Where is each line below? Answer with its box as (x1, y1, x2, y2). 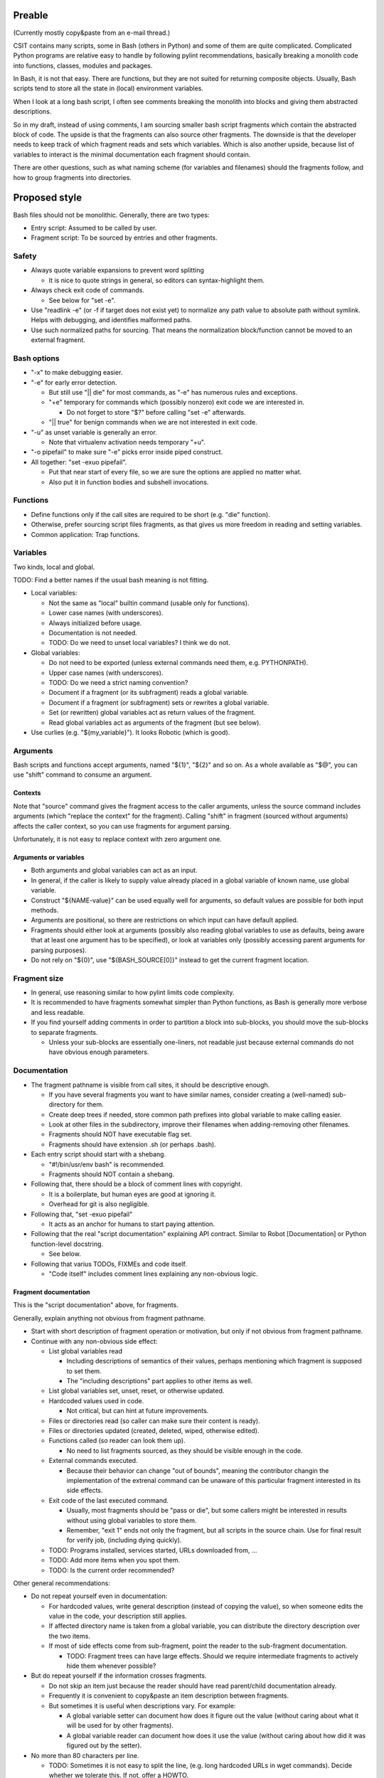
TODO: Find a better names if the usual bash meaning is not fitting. (13, 576, 209, 585)
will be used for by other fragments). (66, 1721, 174, 1730)
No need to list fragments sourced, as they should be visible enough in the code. (66, 1446, 304, 1454)
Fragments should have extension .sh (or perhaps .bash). (48, 1140, 216, 1149)
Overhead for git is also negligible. (48, 1200, 149, 1208)
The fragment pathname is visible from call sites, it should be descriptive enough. (31, 1080, 270, 1089)
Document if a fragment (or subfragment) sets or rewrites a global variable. (48, 698, 270, 707)
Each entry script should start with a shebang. (31, 1150, 166, 1159)
